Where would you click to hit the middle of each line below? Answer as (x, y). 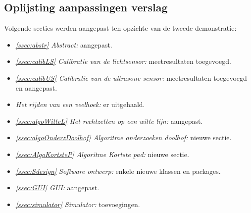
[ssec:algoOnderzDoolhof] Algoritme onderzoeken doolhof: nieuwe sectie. (124, 137)
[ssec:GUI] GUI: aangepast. (57, 187)
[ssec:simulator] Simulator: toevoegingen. (78, 204)
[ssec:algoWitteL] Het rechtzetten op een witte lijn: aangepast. (109, 121)
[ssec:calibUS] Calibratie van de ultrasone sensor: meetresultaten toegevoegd (131, 78)
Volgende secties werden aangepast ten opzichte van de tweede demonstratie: (120, 28)
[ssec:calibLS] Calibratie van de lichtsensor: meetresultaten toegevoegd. (123, 61)
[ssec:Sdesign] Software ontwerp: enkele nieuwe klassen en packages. (118, 171)
